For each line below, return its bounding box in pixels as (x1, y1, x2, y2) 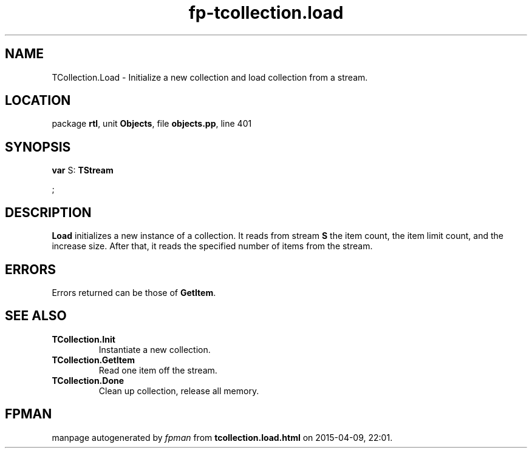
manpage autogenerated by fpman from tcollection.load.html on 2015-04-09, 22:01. (52, 432, 393, 443)
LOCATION (5, 93, 71, 109)
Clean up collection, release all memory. (98, 385, 259, 396)
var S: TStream (52, 165, 114, 176)
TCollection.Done (52, 375, 124, 386)
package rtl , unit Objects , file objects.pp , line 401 (52, 118, 252, 129)
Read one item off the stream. (98, 364, 217, 375)
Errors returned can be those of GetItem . (52, 287, 216, 298)
